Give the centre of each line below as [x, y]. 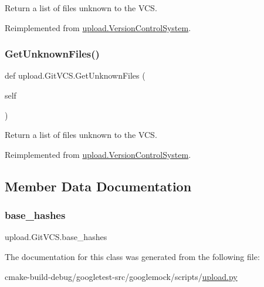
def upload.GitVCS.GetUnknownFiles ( [75, 75]
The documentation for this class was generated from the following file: [132, 256]
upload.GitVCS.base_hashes [56, 237]
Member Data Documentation [98, 186]
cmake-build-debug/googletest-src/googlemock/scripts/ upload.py [121, 276]
